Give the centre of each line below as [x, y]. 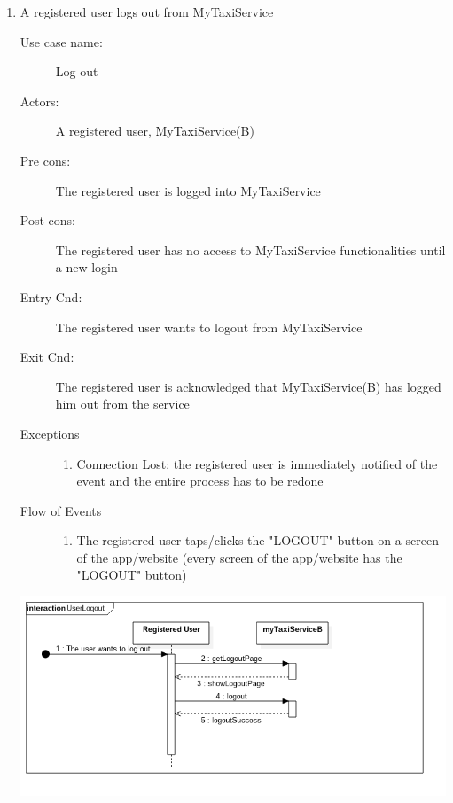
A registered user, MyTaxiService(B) [155, 131]
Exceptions [50, 433]
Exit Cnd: [47, 357]
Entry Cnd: [51, 296]
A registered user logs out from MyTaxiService [147, 12]
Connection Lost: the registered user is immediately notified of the [257, 463]
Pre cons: [45, 160]
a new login [86, 267]
